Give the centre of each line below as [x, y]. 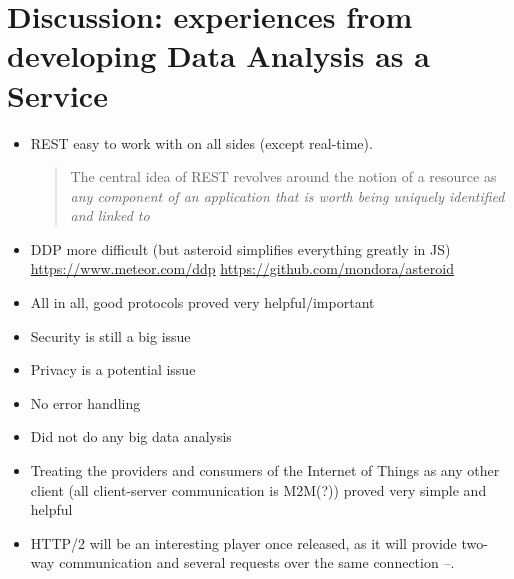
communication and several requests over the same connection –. [257, 562]
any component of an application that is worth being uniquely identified [287, 195]
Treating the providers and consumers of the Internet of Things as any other [265, 470]
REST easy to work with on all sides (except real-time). [201, 142]
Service [57, 94]
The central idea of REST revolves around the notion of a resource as [283, 176]
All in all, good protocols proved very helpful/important [202, 302]
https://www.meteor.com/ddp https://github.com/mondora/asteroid [242, 268]
